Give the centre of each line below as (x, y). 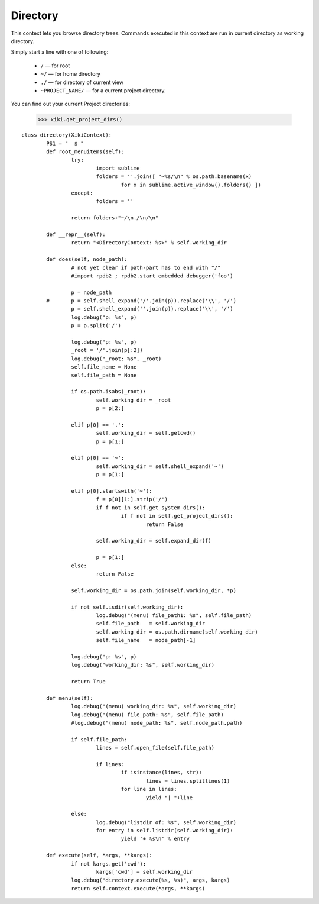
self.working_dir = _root (134, 400)
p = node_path (92, 292)
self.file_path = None (104, 375)
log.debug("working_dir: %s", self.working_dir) (143, 665)
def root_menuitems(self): (85, 152)
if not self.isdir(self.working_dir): (127, 607)
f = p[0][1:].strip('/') (132, 499)
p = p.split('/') (96, 326)
